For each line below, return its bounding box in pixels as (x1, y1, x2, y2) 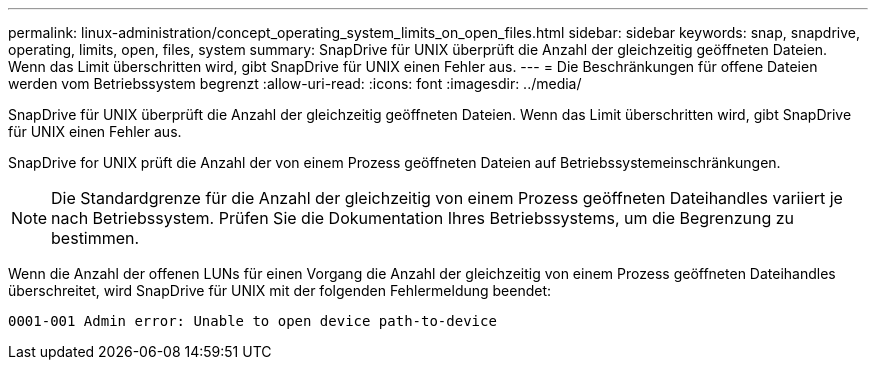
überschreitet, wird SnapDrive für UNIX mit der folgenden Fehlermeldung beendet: (8, 282, 552, 299)
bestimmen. (51, 228, 140, 248)
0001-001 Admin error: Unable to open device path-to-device (8, 313, 497, 329)
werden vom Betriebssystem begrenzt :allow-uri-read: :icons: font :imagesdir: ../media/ (8, 75, 582, 92)
